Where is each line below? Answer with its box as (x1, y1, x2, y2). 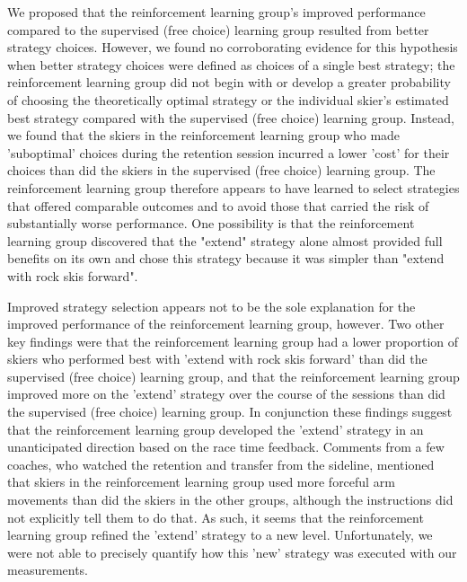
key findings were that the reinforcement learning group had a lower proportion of (7, 331, 459, 350)
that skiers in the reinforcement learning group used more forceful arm (7, 472, 395, 491)
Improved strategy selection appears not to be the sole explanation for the (7, 296, 416, 315)
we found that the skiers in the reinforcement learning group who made (7, 126, 401, 145)
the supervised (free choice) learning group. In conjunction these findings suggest (7, 402, 453, 421)
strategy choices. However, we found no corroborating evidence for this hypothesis (7, 38, 458, 57)
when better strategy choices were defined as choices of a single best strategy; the (7, 55, 455, 74)
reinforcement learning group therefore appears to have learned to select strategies (7, 178, 460, 197)
